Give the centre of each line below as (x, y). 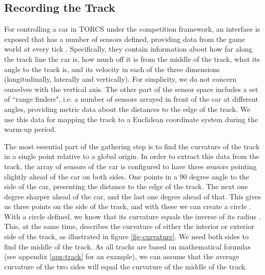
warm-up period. (30, 129)
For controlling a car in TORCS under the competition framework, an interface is (132, 29)
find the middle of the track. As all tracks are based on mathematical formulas (128, 246)
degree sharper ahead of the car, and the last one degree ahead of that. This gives (132, 196)
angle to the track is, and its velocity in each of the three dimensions (112, 69)
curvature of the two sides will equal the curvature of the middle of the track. (126, 266)
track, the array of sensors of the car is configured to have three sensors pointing (130, 166)
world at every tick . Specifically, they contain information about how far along (128, 49)
